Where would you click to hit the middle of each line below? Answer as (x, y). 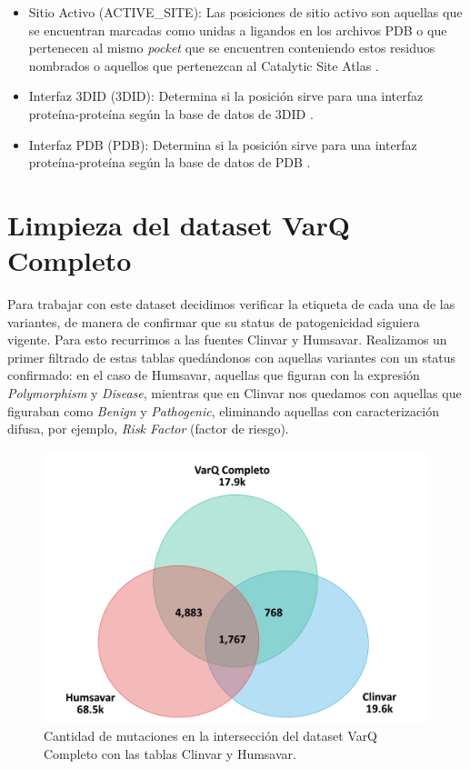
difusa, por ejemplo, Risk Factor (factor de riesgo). (148, 429)
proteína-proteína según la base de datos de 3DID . (171, 113)
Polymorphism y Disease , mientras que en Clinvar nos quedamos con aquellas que (235, 393)
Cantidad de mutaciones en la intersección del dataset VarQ (211, 736)
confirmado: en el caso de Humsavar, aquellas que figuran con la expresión (214, 375)
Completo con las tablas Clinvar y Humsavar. (170, 753)
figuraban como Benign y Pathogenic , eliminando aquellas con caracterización (223, 410)
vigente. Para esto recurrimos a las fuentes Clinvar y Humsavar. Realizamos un (227, 340)
